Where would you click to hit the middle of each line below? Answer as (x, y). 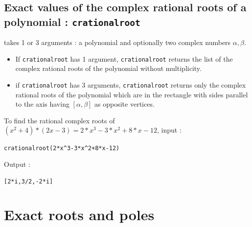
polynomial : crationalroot (72, 21)
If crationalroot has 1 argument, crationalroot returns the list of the (124, 58)
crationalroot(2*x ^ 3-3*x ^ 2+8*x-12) (62, 148)
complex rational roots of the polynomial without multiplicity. (108, 68)
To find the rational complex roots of (59, 120)
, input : (169, 130)
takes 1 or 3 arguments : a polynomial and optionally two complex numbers (117, 42)
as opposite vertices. (125, 104)
